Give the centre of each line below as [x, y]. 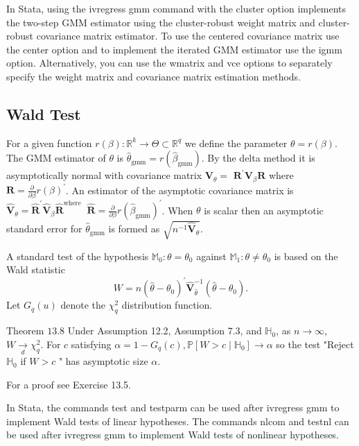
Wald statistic [36, 269]
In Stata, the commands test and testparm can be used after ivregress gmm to [173, 408]
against [211, 256]
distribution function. [167, 305]
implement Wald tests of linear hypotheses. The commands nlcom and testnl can [178, 421]
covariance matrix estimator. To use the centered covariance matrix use [188, 36]
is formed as [134, 229]
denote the [83, 305]
